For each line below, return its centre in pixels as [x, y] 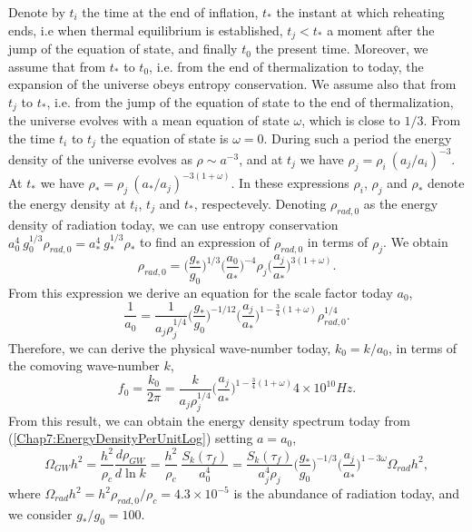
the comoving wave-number [84, 365]
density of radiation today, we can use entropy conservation [173, 224]
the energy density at [67, 203]
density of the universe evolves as [100, 158]
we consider [40, 513]
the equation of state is [164, 138]
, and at [261, 158]
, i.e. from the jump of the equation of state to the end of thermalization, [250, 101]
